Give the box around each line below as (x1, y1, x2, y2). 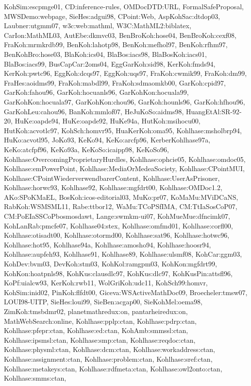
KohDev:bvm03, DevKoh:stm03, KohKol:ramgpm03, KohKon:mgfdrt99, (4, 259, 217, 269)
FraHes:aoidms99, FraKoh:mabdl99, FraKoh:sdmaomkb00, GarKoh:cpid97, (4, 77, 226, 88)
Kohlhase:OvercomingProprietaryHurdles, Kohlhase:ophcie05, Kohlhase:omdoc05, (4, 154, 246, 164)
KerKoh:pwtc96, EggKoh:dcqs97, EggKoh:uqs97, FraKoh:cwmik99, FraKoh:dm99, (4, 68, 247, 78)
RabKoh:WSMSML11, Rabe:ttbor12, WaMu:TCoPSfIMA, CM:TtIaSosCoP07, (4, 201, 237, 211)
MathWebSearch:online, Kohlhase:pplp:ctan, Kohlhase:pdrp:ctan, (4, 316, 197, 326)
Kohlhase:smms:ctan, (4, 373, 67, 383)
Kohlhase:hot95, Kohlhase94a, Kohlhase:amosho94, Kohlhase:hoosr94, (4, 239, 211, 249)
